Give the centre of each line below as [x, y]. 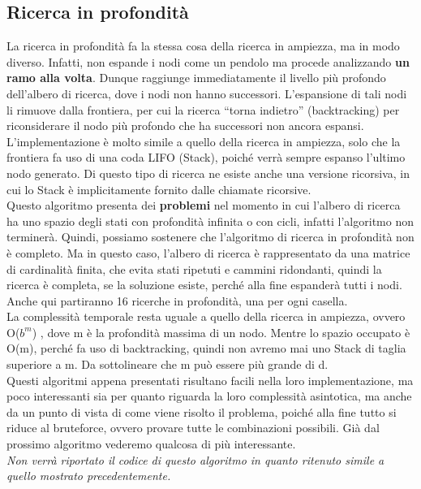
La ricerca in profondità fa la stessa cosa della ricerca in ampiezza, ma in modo [203, 46]
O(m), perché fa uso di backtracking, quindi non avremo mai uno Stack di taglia [206, 348]
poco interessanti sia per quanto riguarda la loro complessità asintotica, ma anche [209, 396]
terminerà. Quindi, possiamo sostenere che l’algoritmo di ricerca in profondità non [210, 237]
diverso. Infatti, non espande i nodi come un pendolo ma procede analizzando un [208, 61]
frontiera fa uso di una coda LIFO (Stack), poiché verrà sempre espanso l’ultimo [206, 157]
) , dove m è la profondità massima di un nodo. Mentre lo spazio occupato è [221, 332]
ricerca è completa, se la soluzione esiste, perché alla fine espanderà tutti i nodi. [204, 285]
